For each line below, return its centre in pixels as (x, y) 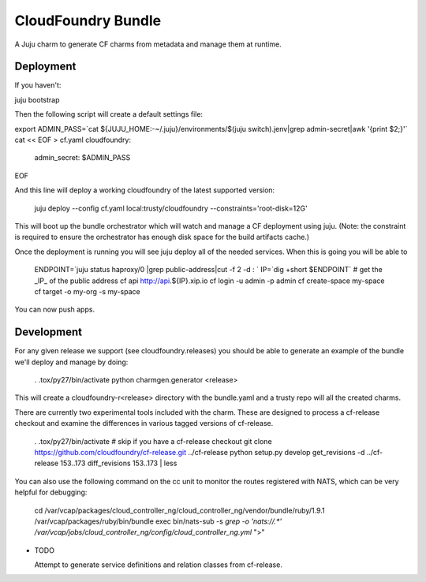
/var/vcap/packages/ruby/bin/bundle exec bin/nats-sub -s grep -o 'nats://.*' (158, 521)
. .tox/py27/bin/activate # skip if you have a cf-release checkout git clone (153, 441)
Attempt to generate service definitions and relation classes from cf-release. (159, 565)
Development (49, 332)
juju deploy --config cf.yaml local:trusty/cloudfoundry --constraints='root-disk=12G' (171, 208)
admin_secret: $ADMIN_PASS (82, 158)
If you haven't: (38, 85)
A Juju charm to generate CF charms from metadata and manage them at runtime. (148, 44)
